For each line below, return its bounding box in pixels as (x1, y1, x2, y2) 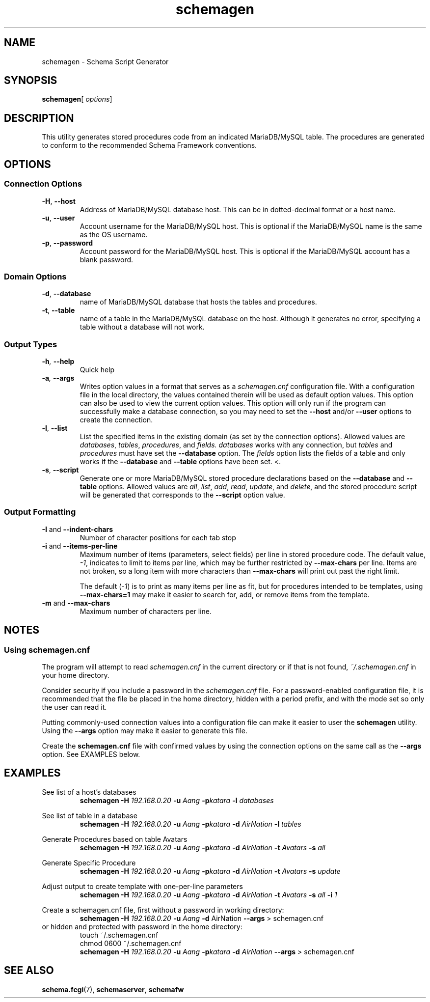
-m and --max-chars (42, 598, 110, 607)
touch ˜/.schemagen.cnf (80, 930, 159, 939)
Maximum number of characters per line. (80, 607, 212, 615)
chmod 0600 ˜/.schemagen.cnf (80, 939, 182, 947)
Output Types (4, 339, 57, 349)
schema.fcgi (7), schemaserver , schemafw (42, 985, 184, 994)
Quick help (80, 365, 115, 374)
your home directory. (42, 670, 109, 679)
